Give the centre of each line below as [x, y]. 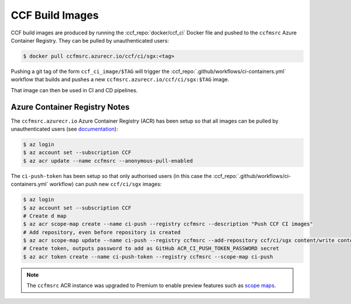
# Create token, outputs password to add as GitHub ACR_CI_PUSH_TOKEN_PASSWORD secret [151, 249]
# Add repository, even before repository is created [102, 232]
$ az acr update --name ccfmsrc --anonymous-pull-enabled [108, 161]
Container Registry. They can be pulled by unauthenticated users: [90, 40]
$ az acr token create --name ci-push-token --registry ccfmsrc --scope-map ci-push [148, 256]
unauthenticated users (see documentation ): [64, 129]
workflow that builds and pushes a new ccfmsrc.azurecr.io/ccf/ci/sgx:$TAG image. [120, 79]
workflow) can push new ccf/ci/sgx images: [106, 184]
